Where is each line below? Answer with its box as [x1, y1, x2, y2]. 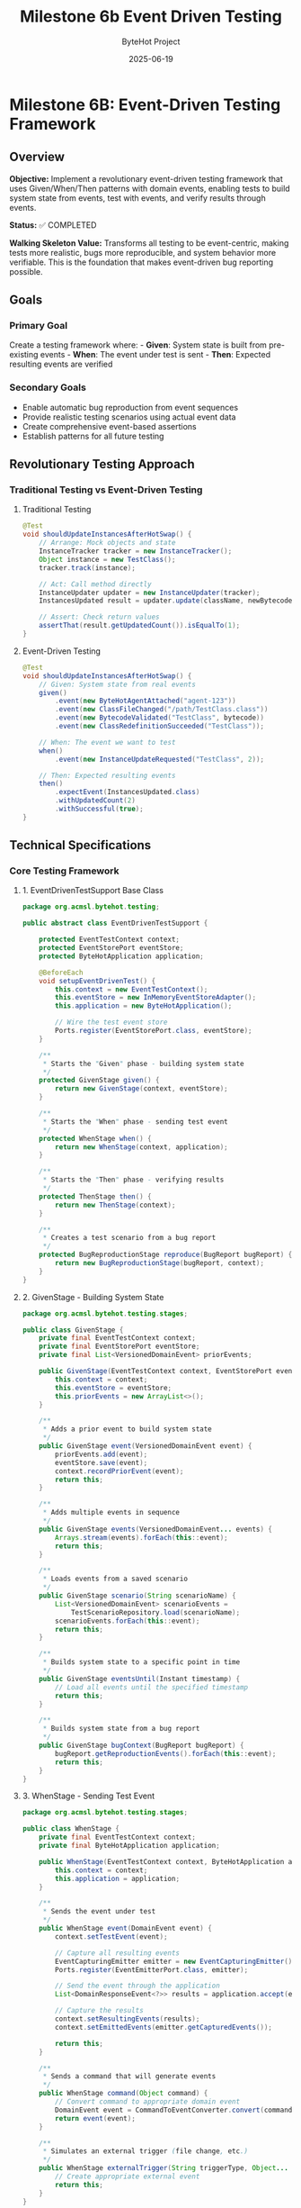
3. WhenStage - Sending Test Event [22, 1790, 155, 1802]
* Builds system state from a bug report [42, 1724, 200, 1733]
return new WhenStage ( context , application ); [55, 1142, 228, 1152]
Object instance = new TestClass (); [39, 555, 176, 564]
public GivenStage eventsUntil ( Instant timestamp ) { [39, 1674, 241, 1683]
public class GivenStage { [22, 1326, 124, 1335]
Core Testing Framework [9, 864, 120, 877]
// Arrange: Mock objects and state [39, 538, 176, 547]
